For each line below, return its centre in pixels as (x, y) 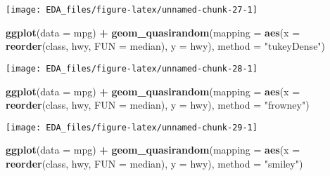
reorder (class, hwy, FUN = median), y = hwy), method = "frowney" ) (158, 105)
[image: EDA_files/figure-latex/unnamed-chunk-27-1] (132, 10)
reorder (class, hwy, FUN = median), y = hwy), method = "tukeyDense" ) (166, 46)
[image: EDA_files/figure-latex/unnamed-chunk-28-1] (132, 68)
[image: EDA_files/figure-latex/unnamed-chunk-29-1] (132, 127)
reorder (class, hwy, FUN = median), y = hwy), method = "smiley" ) (154, 163)
